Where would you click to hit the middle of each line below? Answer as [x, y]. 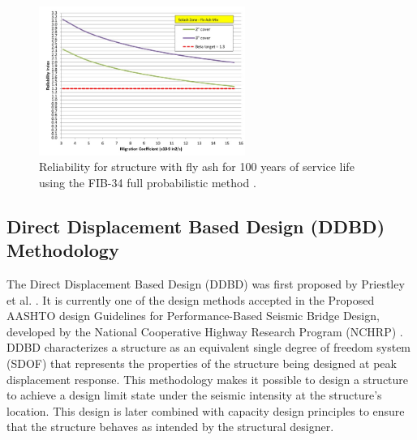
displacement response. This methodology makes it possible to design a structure [208, 379]
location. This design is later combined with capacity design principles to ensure [206, 410]
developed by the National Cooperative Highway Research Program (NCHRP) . [205, 331]
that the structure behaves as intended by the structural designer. [170, 427]
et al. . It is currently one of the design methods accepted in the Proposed [191, 299]
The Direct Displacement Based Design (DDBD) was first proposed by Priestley [206, 284]
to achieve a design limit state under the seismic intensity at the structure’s [194, 395]
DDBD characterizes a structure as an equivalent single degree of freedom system [209, 347]
